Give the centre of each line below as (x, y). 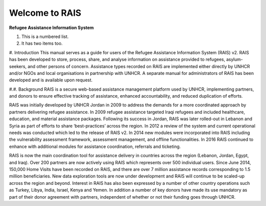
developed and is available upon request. (51, 80)
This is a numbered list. (45, 36)
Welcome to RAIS (45, 13)
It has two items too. (42, 43)
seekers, (18, 66)
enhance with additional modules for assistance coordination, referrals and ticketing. (95, 146)
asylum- (234, 60)
